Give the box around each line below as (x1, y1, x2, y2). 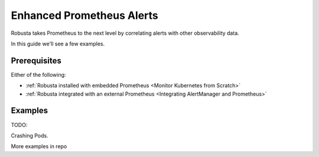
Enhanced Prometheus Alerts (11, 9, 159, 22)
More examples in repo (11, 143, 67, 150)
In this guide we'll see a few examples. (11, 40, 105, 47)
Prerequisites (11, 55, 61, 66)
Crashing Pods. (11, 132, 48, 139)
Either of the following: (11, 71, 66, 78)
